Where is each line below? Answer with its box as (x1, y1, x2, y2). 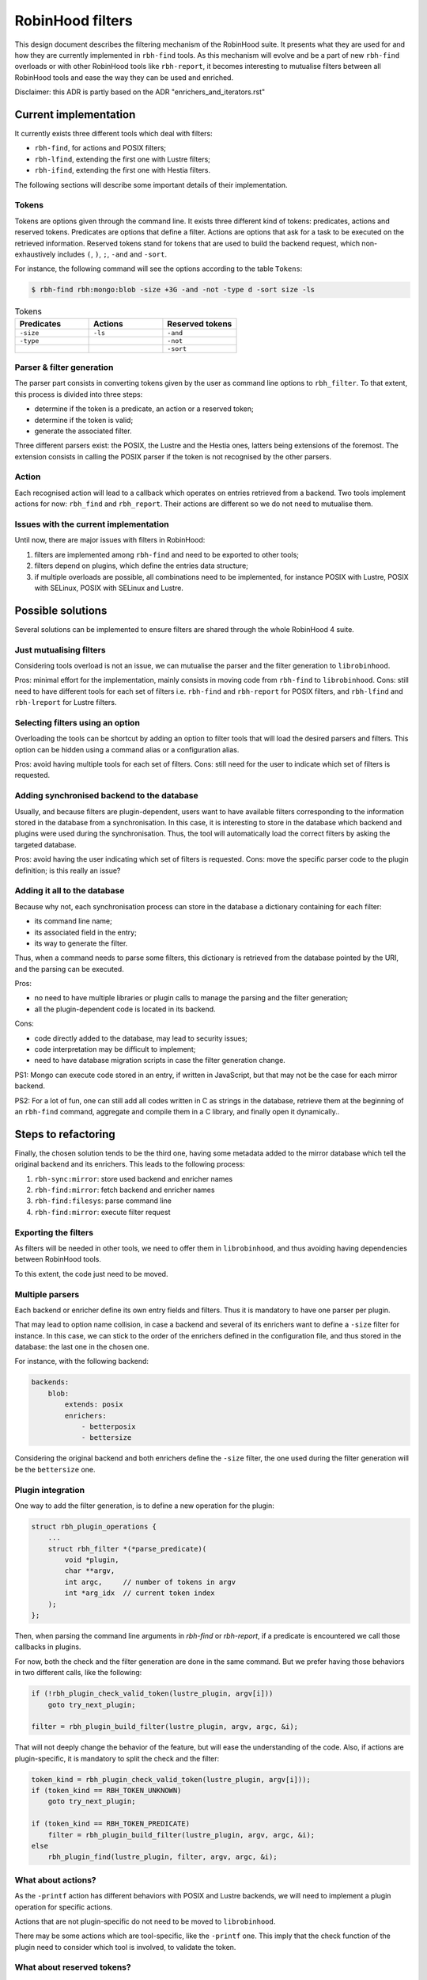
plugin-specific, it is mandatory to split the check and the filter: (14, 1753, 220, 1763)
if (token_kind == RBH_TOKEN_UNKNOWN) (31, 1786, 182, 1795)
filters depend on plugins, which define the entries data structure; (34, 561, 249, 570)
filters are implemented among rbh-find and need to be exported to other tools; (34, 550, 300, 559)
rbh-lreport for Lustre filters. (14, 698, 117, 707)
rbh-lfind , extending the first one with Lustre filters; (34, 154, 211, 164)
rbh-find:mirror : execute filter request (34, 1207, 171, 1217)
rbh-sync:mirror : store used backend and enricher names (34, 1174, 233, 1183)
